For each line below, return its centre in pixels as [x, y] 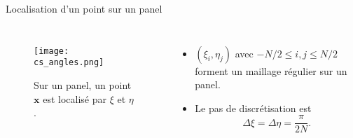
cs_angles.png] [69, 63]
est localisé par [75, 98]
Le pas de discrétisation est [253, 108]
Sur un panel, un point [83, 84]
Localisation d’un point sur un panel [84, 8]
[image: [51, 51]
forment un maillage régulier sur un [271, 70]
